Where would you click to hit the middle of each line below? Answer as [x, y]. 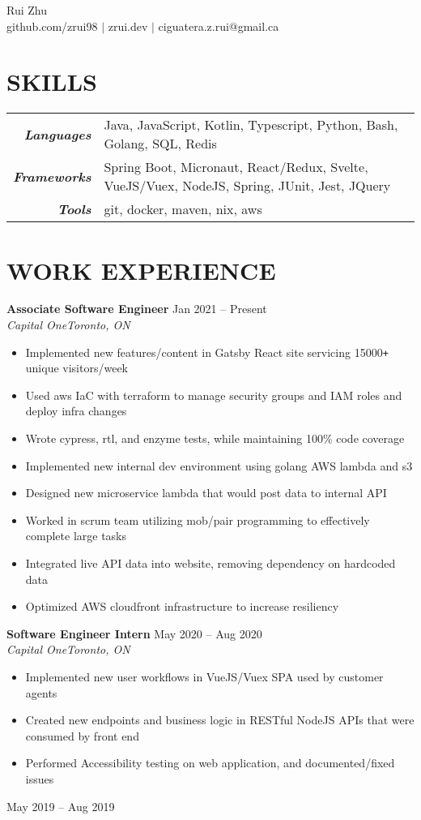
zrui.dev [128, 26]
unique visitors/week [77, 368]
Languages [57, 134]
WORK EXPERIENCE [141, 270]
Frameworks [52, 176]
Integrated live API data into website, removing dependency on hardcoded [210, 563]
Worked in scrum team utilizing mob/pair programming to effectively [198, 519]
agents [41, 692]
